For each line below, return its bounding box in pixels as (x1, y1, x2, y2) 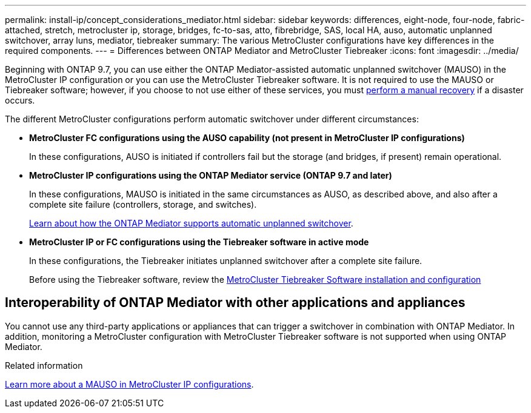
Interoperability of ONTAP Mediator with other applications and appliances (5, 295, 466, 311)
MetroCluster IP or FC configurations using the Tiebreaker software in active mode (29, 237, 369, 247)
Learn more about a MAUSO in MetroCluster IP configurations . (5, 378, 254, 389)
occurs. (5, 95, 35, 105)
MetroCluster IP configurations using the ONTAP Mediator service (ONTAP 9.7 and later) (29, 170, 392, 180)
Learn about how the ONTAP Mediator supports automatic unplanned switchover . (29, 218, 353, 228)
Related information (5, 360, 83, 371)
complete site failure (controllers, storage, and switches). (29, 199, 257, 210)
